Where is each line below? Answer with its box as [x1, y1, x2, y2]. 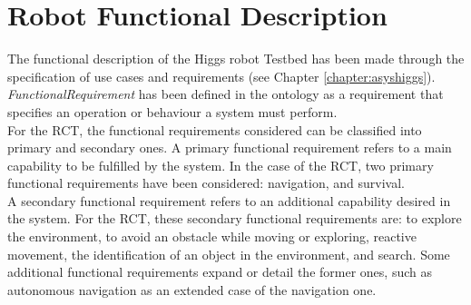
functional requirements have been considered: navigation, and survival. [7, 173, 405, 192]
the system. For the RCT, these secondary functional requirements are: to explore [7, 209, 462, 228]
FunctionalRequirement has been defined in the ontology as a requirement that [7, 84, 444, 103]
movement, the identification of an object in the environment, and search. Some [7, 244, 450, 263]
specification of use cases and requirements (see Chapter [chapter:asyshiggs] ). [7, 66, 436, 85]
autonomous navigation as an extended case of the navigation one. [7, 280, 377, 299]
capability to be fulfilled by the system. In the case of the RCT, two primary [7, 155, 434, 174]
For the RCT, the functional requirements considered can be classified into [7, 120, 422, 139]
